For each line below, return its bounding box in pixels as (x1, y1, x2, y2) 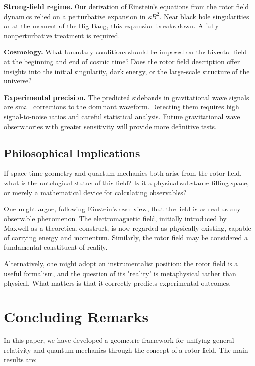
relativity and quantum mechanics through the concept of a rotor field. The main (4, 344, 248, 355)
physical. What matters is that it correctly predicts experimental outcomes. (4, 278, 231, 288)
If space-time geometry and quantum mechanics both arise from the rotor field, (4, 168, 242, 178)
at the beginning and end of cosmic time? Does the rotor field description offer (4, 56, 240, 66)
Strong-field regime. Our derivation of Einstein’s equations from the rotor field (4, 1, 249, 11)
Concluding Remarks (4, 307, 149, 327)
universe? (4, 76, 32, 86)
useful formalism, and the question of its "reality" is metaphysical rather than (4, 268, 236, 278)
